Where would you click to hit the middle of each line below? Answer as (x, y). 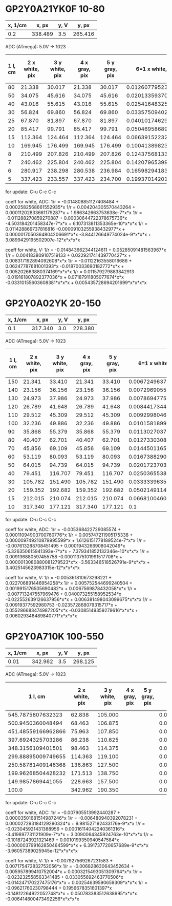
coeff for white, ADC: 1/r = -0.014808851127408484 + (62, 201)
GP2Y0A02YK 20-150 (53, 303)
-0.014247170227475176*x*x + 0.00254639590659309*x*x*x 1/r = (77, 882)
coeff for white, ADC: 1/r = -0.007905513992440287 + (63, 813)
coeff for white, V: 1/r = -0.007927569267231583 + (59, 860)
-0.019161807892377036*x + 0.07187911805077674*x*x (65, 277)
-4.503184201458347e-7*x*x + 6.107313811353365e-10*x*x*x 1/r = (77, 223)
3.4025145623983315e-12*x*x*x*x (43, 568)
